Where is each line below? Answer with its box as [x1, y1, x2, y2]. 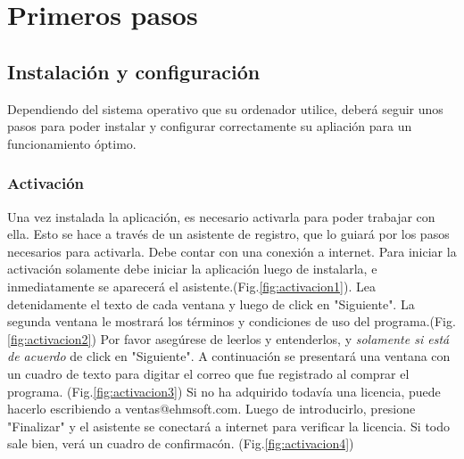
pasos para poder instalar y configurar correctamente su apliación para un [7, 117, 412, 135]
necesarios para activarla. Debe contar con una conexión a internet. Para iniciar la [7, 242, 457, 260]
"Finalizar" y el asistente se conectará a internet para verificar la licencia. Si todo [7, 416, 451, 435]
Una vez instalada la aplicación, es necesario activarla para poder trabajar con [7, 207, 435, 225]
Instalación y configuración [7, 57, 261, 85]
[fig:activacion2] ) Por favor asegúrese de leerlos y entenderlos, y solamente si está [7, 329, 450, 348]
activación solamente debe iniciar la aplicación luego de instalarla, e [7, 259, 377, 278]
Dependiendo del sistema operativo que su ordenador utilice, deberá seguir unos [7, 99, 443, 118]
